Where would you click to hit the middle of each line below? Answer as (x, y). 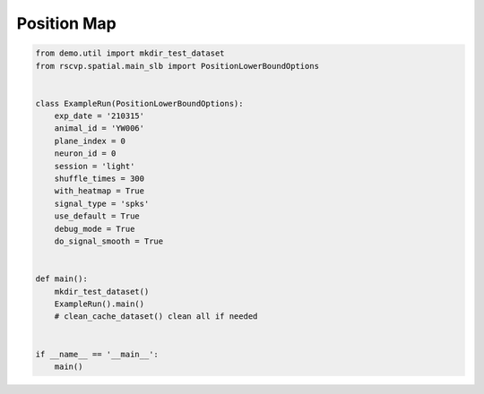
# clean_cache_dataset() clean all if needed (156, 317)
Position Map (66, 23)
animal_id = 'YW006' (99, 128)
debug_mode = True (95, 229)
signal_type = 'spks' (102, 203)
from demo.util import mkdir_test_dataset (130, 53)
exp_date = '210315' (99, 116)
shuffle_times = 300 (99, 179)
